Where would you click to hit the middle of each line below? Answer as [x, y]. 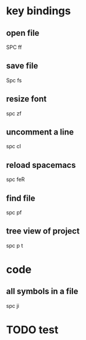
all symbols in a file [42, 291]
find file [21, 198]
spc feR [15, 179]
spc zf [14, 113]
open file [23, 33]
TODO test [32, 330]
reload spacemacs [41, 165]
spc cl [14, 146]
